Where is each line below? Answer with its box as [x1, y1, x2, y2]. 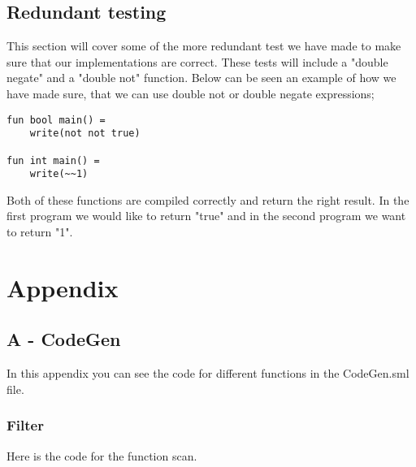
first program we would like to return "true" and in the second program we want [6, 207, 406, 224]
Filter [6, 415, 44, 435]
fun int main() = [6, 154, 100, 166]
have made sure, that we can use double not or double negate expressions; [6, 84, 375, 102]
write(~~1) [29, 168, 89, 180]
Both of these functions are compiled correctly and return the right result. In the [6, 191, 409, 208]
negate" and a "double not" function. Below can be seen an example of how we [6, 69, 396, 86]
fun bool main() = [6, 114, 106, 126]
